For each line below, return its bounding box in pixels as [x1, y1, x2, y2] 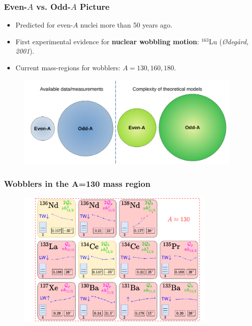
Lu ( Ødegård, [209, 36, 249, 46]
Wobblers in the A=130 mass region [4, 177, 151, 189]
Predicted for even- [15, 20, 73, 30]
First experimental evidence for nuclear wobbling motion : [15, 36, 199, 46]
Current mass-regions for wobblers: [15, 62, 121, 72]
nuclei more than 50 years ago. [80, 20, 172, 30]
